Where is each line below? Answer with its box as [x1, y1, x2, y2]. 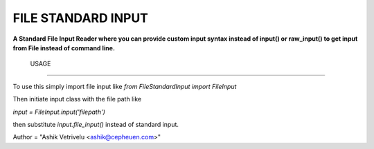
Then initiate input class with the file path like [12, 95, 142, 103]
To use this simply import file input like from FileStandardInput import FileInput [12, 82, 237, 90]
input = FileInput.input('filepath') [12, 108, 105, 116]
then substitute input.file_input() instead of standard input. [12, 120, 179, 128]
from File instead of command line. [12, 43, 116, 52]
